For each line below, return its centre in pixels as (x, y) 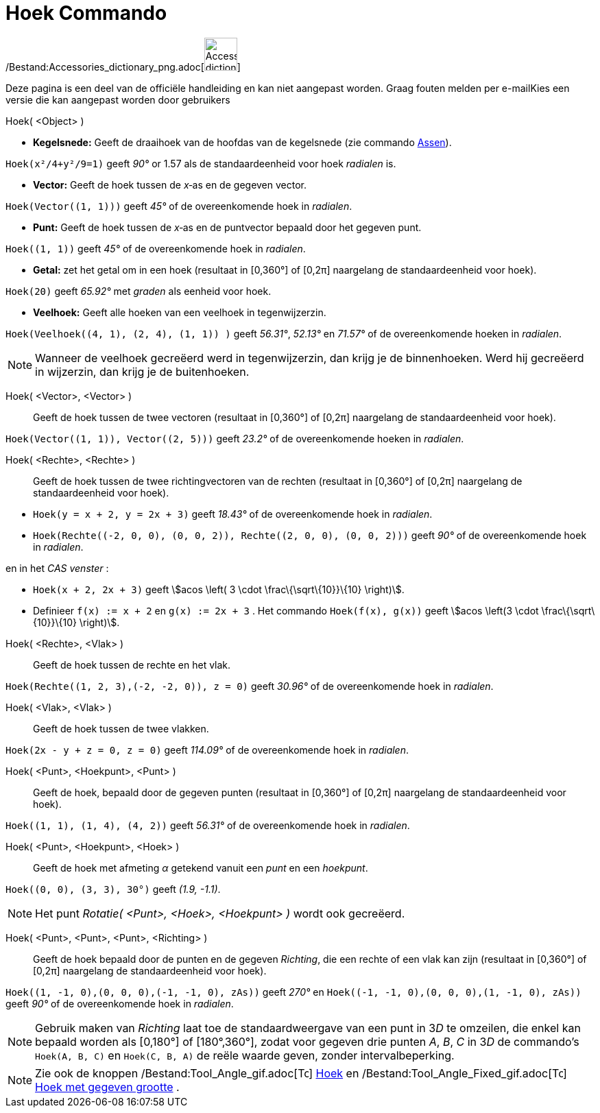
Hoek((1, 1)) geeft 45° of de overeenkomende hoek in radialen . (156, 248)
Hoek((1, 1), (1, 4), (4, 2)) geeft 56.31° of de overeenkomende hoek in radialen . (208, 825)
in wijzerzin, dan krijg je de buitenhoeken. (142, 371)
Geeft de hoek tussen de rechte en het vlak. (132, 665)
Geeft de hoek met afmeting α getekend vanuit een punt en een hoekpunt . (201, 867)
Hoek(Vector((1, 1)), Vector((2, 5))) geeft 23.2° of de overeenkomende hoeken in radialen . (235, 438)
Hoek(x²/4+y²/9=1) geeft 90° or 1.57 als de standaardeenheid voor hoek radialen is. (201, 163)
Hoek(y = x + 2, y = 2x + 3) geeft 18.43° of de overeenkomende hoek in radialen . (233, 514)
